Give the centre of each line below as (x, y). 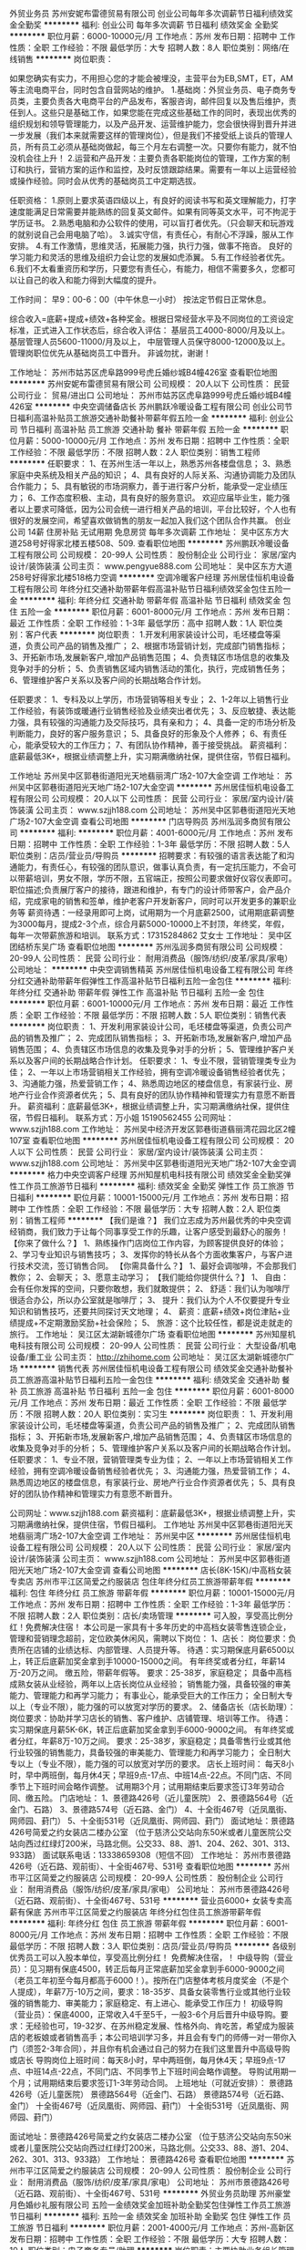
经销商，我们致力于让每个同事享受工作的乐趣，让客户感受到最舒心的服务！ (149, 1232)
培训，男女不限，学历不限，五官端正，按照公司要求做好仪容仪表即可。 (165, 878)
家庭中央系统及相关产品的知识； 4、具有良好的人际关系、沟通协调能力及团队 (153, 475)
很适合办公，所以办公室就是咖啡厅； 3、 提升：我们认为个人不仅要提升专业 (150, 1300)
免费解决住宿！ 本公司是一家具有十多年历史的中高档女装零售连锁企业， (158, 1627)
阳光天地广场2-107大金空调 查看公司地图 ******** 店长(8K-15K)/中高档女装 (151, 1570)
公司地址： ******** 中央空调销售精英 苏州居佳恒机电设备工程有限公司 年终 (152, 970)
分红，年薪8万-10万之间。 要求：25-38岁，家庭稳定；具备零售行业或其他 (154, 1741)
